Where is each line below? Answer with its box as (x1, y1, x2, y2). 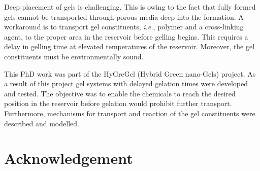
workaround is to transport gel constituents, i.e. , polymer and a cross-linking (4, 21, 244, 32)
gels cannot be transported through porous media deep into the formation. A (4, 11, 244, 22)
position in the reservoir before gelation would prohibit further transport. (4, 98, 232, 109)
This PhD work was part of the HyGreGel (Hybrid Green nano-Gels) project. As (4, 68, 256, 79)
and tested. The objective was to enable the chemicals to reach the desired (4, 88, 236, 98)
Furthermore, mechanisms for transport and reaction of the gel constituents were (4, 108, 255, 118)
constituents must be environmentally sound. (4, 51, 144, 61)
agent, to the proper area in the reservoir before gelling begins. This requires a (4, 31, 248, 42)
